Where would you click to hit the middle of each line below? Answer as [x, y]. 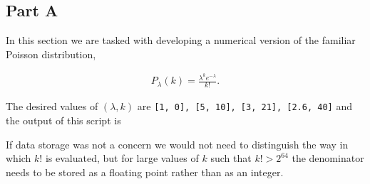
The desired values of [52, 106]
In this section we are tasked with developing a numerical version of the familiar [181, 40]
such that [231, 158]
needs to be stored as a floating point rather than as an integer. [145, 172]
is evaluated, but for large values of [122, 158]
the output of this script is [63, 120]
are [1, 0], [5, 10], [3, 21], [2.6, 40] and [245, 106]
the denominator [328, 158]
